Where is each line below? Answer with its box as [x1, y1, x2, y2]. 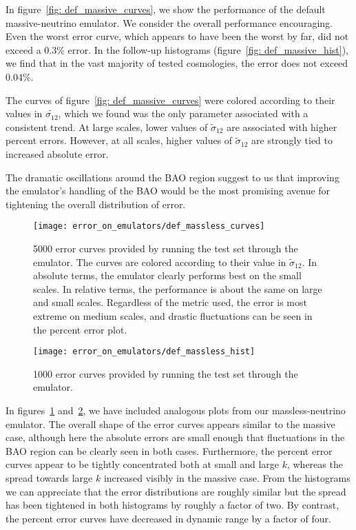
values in [6, 106, 43, 121]
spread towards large [6, 470, 93, 485]
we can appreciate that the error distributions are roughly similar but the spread [6, 484, 346, 498]
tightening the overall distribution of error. [6, 196, 186, 211]
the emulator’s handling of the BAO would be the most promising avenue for [6, 183, 331, 198]
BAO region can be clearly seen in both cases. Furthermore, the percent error [6, 443, 333, 458]
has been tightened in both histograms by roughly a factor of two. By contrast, [6, 498, 339, 512]
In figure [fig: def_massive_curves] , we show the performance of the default [6, 2, 326, 16]
